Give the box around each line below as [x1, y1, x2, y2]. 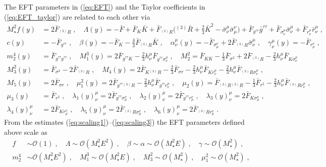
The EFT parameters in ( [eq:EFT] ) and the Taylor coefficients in [4, 2, 205, 12]
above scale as [4, 126, 47, 137]
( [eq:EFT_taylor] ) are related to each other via [4, 11, 150, 22]
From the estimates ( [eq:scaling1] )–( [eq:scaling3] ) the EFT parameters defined [4, 117, 245, 127]
